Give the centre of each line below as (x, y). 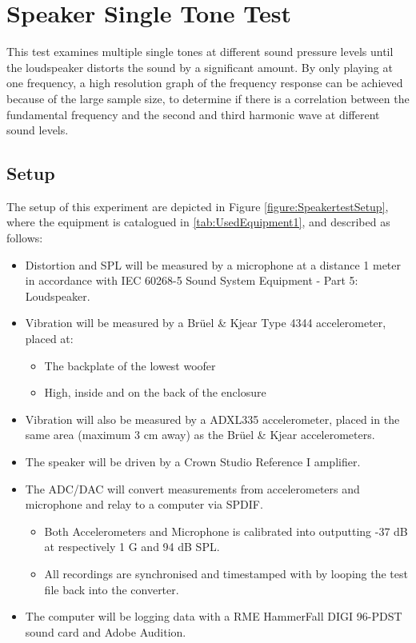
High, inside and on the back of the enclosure (155, 392)
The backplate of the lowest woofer (130, 365)
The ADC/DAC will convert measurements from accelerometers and (192, 488)
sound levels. (38, 130)
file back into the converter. (112, 589)
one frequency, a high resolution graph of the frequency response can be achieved (205, 83)
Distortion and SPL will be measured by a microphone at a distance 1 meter (213, 264)
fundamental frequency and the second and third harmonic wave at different (193, 114)
